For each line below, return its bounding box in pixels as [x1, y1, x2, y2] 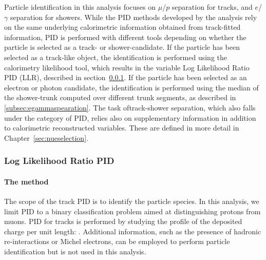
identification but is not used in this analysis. [4, 246, 146, 256]
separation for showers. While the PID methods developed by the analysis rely [10, 11, 257, 22]
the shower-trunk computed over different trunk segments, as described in [4, 92, 236, 103]
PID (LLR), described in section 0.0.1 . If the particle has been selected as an [4, 72, 247, 83]
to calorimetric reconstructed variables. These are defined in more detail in [4, 122, 239, 133]
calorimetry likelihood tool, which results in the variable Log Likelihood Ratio [4, 62, 250, 72]
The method [4, 176, 49, 187]
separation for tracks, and [172, 2, 253, 12]
